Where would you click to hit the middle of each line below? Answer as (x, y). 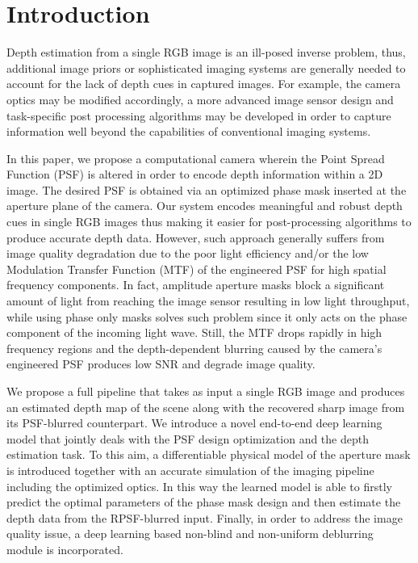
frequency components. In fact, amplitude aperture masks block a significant (196, 285)
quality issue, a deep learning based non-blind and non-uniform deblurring (190, 534)
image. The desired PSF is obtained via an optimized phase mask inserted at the (207, 189)
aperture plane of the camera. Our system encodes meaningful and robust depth (205, 206)
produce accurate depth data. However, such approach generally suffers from (196, 237)
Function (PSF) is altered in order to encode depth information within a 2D (195, 174)
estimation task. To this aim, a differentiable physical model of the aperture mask (209, 454)
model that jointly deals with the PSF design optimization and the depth (188, 438)
